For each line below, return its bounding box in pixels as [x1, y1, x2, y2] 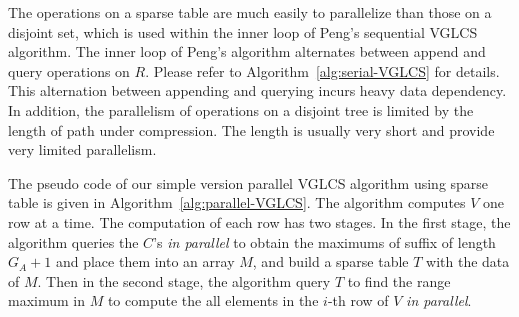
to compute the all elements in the [107, 290, 319, 311]
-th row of [327, 290, 389, 311]
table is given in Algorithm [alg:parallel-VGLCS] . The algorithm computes [8, 192, 466, 213]
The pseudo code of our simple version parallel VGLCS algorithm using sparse [8, 172, 489, 193]
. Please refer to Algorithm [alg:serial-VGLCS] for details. [145, 60, 500, 81]
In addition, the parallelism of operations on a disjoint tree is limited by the [8, 99, 474, 120]
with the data [426, 251, 510, 272]
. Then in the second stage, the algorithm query [37, 270, 331, 291]
